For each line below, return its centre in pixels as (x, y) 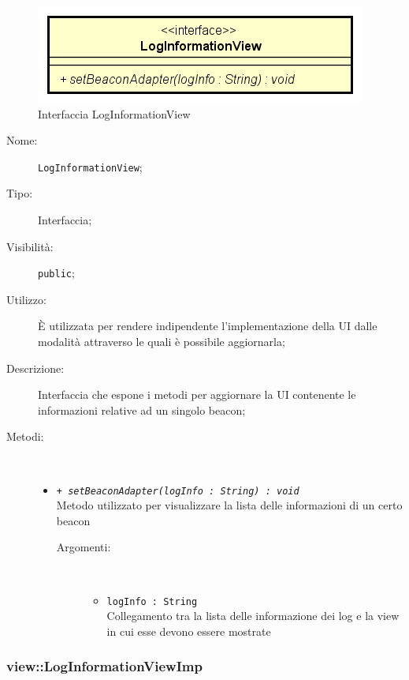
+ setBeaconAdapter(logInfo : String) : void (178, 491)
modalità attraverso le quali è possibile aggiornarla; (162, 342)
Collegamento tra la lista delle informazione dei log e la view (253, 616)
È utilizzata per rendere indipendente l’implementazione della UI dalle (208, 326)
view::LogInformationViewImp (104, 666)
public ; (56, 273)
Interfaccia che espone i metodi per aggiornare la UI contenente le (197, 394)
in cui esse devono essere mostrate (189, 631)
